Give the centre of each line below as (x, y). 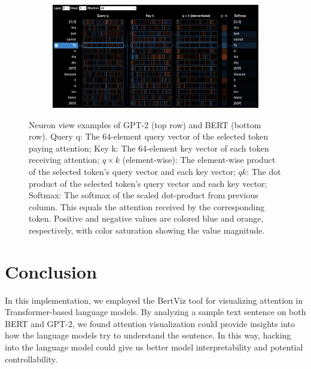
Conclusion (51, 271)
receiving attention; (64, 160)
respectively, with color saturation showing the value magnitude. (147, 230)
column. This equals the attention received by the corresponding (147, 206)
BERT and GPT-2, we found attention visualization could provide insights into (150, 323)
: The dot (264, 171)
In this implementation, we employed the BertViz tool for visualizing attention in (154, 300)
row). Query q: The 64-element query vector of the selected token (149, 136)
